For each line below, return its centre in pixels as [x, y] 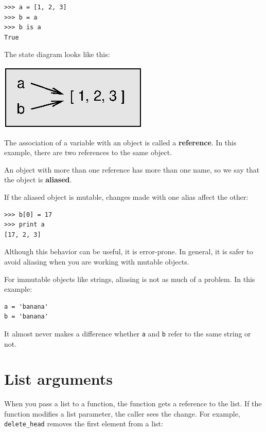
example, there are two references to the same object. [88, 152]
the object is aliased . [38, 180]
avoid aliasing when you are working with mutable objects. [97, 261]
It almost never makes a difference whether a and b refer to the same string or [128, 333]
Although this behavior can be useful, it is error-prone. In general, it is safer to [129, 251]
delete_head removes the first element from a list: [84, 424]
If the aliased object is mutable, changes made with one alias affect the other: [126, 196]
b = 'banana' [26, 317]
